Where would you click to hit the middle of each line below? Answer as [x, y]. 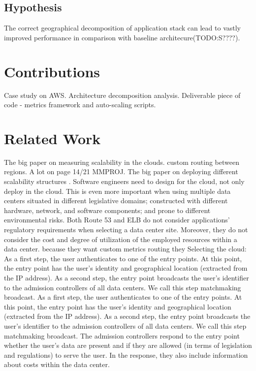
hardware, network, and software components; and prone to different [107, 210]
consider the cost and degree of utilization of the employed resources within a [121, 239]
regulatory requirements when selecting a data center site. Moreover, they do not [126, 229]
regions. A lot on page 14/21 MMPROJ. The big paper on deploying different [121, 171]
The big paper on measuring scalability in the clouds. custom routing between [122, 162]
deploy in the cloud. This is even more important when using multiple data [117, 191]
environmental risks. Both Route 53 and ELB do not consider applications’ [117, 220]
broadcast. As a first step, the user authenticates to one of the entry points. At [123, 297]
